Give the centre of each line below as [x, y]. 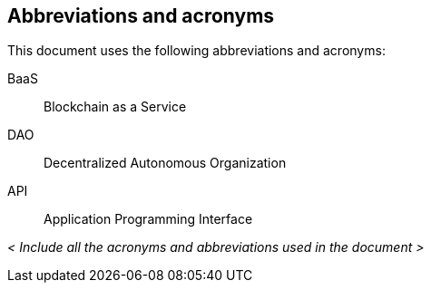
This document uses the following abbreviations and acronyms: [196, 51]
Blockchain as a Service [115, 107]
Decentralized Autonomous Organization [165, 163]
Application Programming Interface [148, 219]
